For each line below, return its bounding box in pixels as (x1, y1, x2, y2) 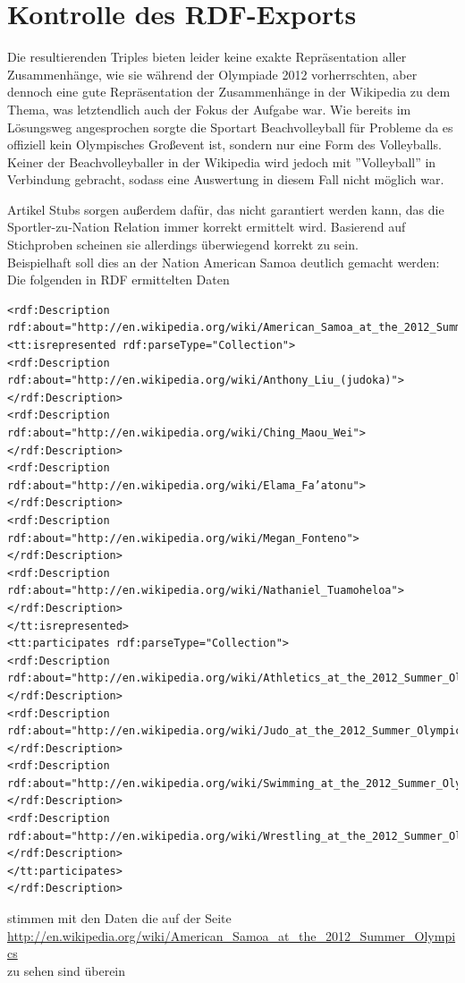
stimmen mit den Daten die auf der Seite (7, 909, 232, 928)
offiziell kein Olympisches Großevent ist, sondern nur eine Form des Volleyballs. (7, 135, 442, 154)
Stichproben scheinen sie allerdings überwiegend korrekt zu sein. (7, 235, 359, 254)
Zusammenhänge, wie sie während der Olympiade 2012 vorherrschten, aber (7, 64, 418, 83)
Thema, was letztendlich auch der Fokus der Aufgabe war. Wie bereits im (7, 99, 411, 118)
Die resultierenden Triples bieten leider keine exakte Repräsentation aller (7, 47, 407, 66)
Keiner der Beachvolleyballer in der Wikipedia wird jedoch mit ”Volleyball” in (7, 152, 436, 171)
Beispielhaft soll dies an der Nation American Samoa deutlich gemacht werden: (7, 252, 440, 271)
